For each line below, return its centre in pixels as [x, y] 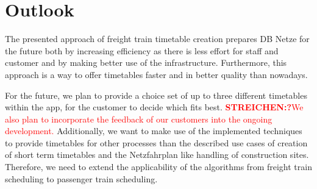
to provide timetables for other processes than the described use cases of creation [156, 142]
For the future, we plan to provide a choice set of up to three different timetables [156, 95]
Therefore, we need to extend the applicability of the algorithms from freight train [158, 167]
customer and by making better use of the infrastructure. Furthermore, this [146, 62]
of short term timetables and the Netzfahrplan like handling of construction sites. [157, 155]
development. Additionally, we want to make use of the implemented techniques [154, 131]
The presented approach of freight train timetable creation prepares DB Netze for [157, 39]
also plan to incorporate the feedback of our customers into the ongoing [139, 119]
